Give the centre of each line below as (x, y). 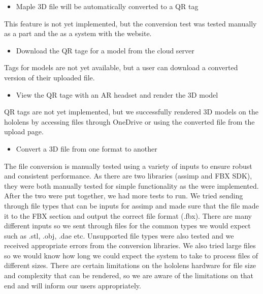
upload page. (24, 131)
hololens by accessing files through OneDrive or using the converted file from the (129, 121)
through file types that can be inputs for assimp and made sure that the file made (131, 205)
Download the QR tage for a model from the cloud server (105, 50)
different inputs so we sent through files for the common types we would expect (127, 226)
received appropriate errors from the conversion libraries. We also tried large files (130, 245)
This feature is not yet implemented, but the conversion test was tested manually (130, 23)
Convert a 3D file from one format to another (87, 148)
